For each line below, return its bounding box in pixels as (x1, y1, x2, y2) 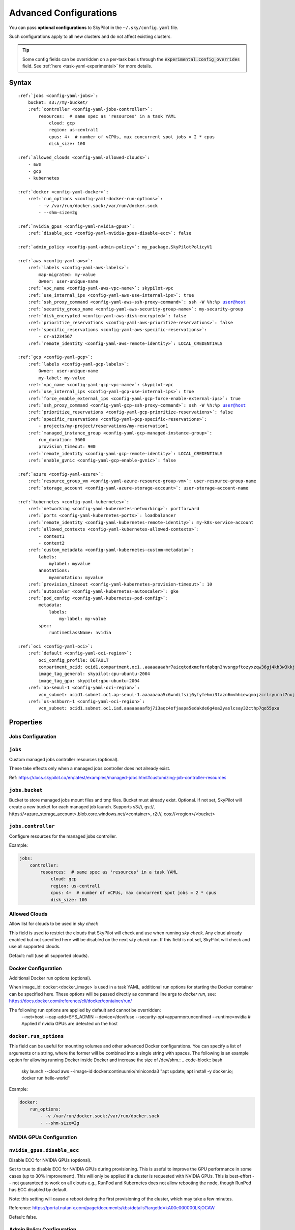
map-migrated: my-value (38, 272, 96, 277)
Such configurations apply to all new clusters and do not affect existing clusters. (9, 33, 172, 39)
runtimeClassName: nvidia (49, 630, 112, 635)
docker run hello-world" (21, 1075, 70, 1081)
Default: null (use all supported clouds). (9, 953, 89, 958)
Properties (9, 718, 42, 727)
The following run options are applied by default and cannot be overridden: (9, 1007, 161, 1013)
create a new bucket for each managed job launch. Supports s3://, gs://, (9, 804, 155, 810)
